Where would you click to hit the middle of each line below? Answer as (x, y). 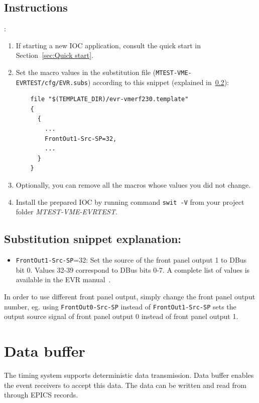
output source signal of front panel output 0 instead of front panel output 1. (121, 316)
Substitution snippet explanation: (93, 239)
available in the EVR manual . (63, 279)
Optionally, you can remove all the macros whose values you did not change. (133, 185)
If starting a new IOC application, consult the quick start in (108, 45)
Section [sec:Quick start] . (55, 55)
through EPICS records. (41, 395)
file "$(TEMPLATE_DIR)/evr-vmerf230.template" (109, 99)
